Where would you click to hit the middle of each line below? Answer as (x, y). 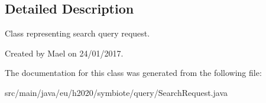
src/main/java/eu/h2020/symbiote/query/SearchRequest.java (116, 92)
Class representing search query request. (77, 33)
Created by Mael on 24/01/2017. (64, 53)
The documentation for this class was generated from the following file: (133, 73)
